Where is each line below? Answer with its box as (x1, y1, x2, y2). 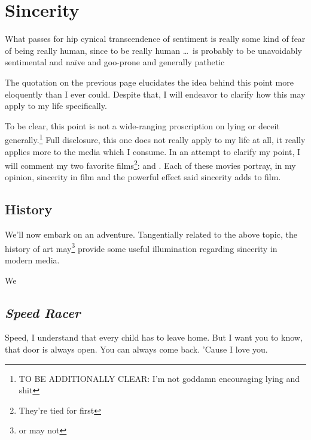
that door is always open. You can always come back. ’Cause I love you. (5, 343, 268, 355)
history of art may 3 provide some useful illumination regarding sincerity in (5, 240, 278, 254)
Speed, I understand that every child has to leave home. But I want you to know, (5, 331, 303, 344)
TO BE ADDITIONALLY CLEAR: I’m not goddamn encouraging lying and (19, 372, 300, 384)
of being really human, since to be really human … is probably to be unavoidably (5, 44, 302, 56)
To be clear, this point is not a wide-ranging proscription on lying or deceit (5, 119, 280, 132)
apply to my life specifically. (5, 99, 107, 112)
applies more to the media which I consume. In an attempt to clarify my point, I (5, 145, 301, 157)
